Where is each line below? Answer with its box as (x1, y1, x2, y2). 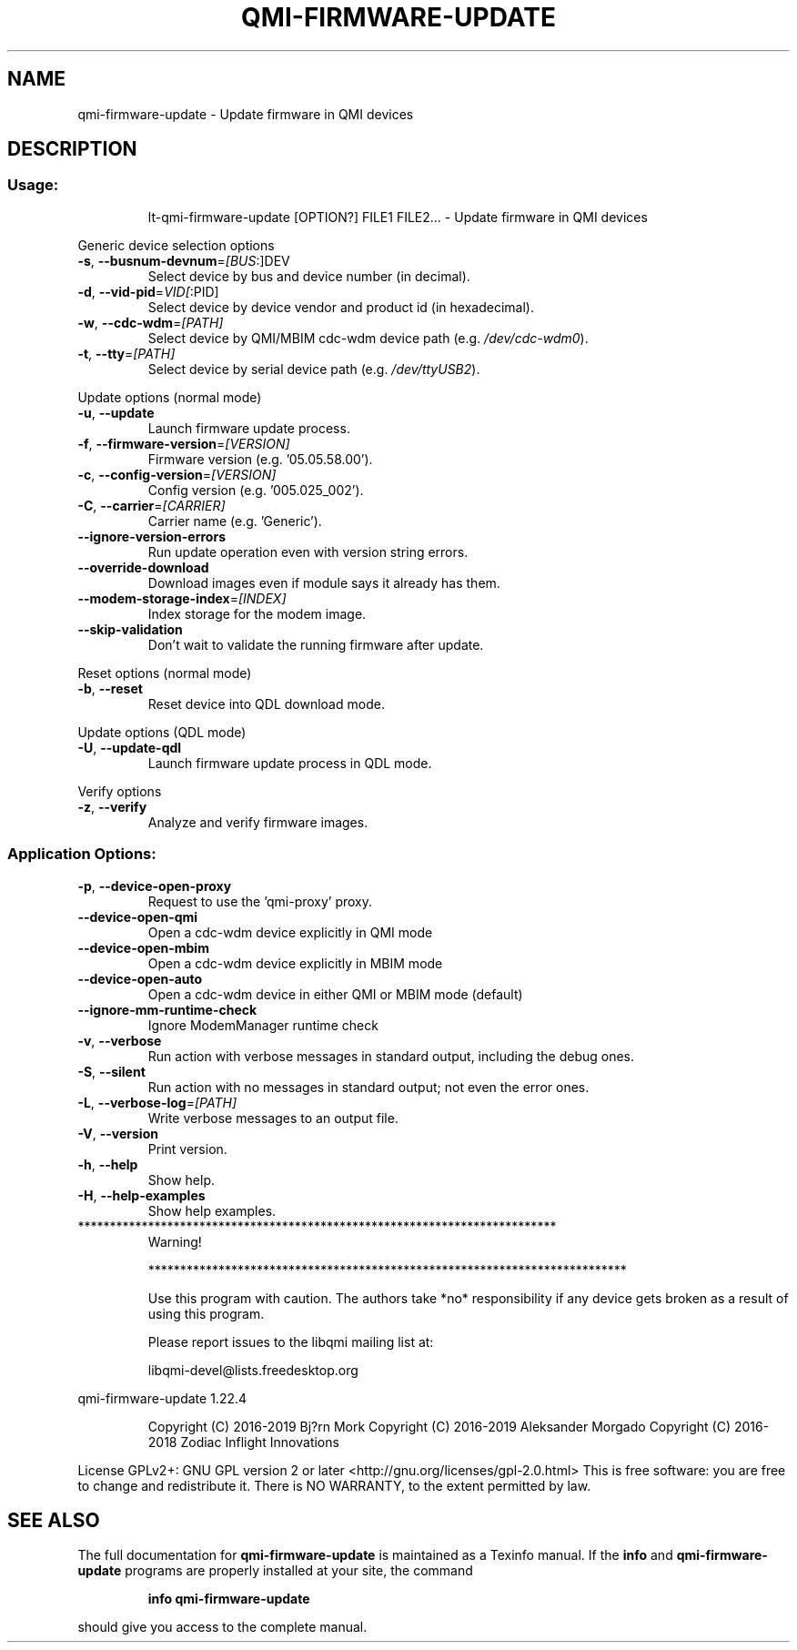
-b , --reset (77, 680, 143, 696)
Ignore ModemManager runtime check (147, 1017, 378, 1033)
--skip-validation (77, 621, 183, 637)
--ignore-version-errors (77, 528, 226, 544)
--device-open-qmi (77, 908, 198, 925)
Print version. (147, 1140, 227, 1157)
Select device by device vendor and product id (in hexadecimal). (147, 299, 534, 315)
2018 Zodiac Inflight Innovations (147, 1433, 339, 1450)
